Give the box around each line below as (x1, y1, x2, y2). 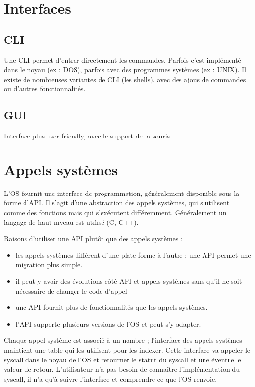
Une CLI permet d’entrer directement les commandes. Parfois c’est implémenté (4, 55, 241, 65)
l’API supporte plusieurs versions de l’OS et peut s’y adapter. (15, 318, 201, 329)
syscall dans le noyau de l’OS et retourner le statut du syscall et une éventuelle (4, 354, 241, 364)
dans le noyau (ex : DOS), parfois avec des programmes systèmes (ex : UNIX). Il (4, 64, 246, 75)
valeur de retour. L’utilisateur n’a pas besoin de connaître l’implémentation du (4, 364, 240, 374)
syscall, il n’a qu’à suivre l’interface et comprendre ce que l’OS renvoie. (4, 373, 217, 384)
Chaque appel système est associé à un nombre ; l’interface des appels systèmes (4, 335, 242, 345)
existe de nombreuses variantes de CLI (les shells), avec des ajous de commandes (4, 74, 246, 84)
